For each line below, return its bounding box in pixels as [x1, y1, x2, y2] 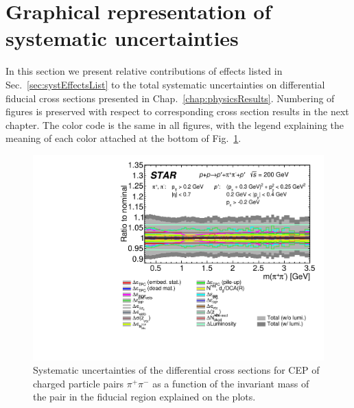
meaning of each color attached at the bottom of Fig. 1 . [5, 131, 241, 145]
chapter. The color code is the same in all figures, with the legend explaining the [5, 117, 344, 132]
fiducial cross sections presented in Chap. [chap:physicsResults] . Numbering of [5, 91, 335, 105]
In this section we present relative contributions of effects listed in [5, 64, 283, 78]
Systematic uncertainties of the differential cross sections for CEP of [33, 363, 320, 377]
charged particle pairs [33, 376, 124, 390]
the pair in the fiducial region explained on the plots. [33, 389, 256, 404]
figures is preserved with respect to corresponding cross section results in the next [5, 104, 349, 119]
